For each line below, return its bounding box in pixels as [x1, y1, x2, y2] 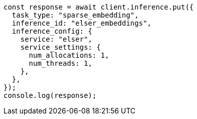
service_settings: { [20, 43, 101, 51]
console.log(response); [4, 91, 97, 99]
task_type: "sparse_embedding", [12, 11, 139, 19]
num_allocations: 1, [29, 51, 109, 59]
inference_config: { [12, 27, 93, 35]
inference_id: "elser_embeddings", [12, 19, 152, 27]
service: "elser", [20, 35, 93, 43]
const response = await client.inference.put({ [4, 3, 194, 11]
